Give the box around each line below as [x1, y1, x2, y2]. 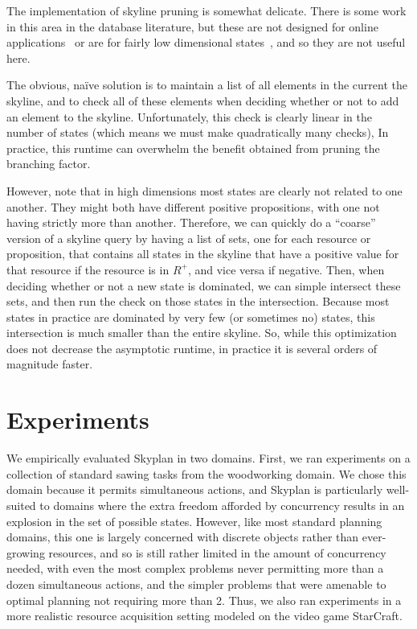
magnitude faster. [6, 356, 93, 372]
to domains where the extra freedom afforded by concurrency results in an [39, 496, 405, 513]
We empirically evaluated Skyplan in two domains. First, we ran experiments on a [6, 450, 411, 467]
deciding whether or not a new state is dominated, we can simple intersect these [6, 277, 401, 294]
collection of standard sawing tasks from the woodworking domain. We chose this [6, 465, 407, 482]
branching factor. [6, 155, 91, 172]
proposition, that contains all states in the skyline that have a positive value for [6, 245, 399, 262]
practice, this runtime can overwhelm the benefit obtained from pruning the [6, 139, 380, 156]
